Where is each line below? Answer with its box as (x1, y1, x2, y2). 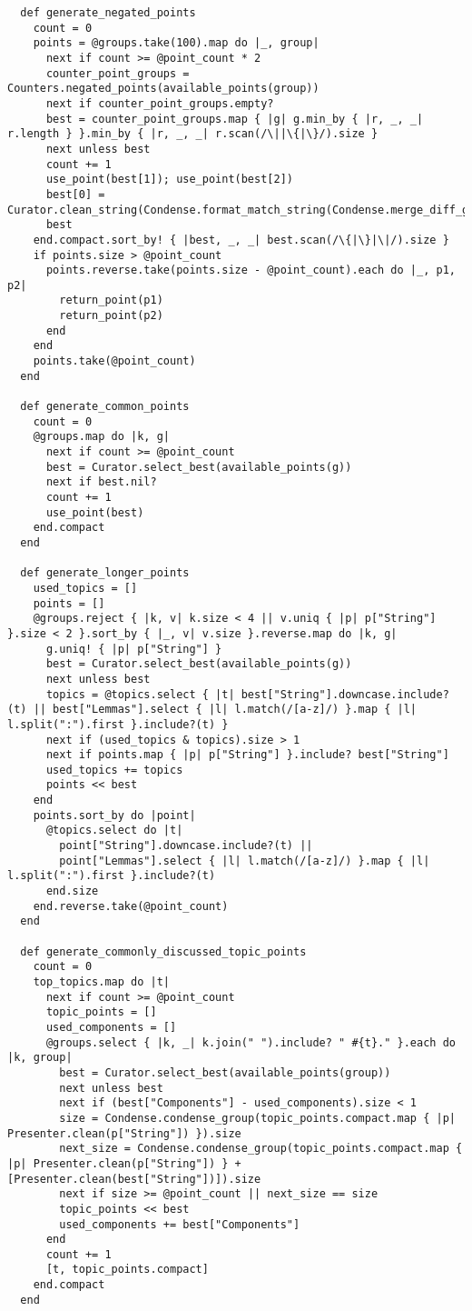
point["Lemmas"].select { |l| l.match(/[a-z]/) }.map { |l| (59, 854, 430, 867)
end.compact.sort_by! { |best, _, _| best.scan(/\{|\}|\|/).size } (33, 233, 449, 246)
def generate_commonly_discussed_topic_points (20, 945, 307, 958)
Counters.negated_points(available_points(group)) (7, 82, 320, 95)
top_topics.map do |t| (33, 976, 170, 988)
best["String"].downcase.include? (241, 687, 449, 701)
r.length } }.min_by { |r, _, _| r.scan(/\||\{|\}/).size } (7, 127, 379, 141)
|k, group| (7, 1051, 73, 1065)
